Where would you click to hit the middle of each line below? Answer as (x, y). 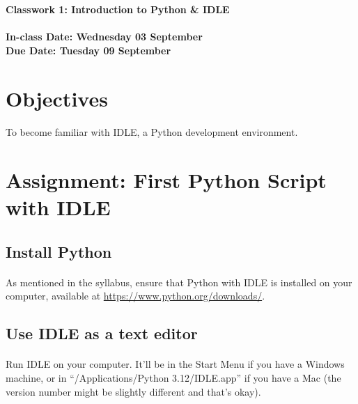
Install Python (59, 251)
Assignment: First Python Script (166, 180)
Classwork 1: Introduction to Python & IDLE (118, 9)
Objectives (57, 98)
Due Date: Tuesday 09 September (88, 50)
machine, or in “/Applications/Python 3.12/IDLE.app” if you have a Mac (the (173, 378)
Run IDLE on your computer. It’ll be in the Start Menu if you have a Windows (175, 364)
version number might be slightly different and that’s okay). (133, 391)
